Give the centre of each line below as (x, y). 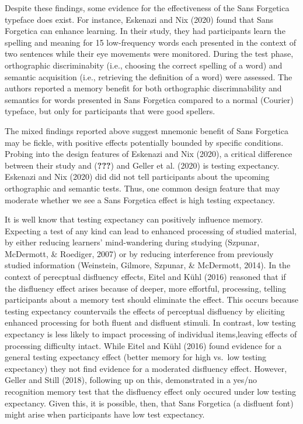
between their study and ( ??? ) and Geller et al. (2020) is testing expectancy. (142, 165)
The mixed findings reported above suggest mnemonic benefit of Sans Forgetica (147, 130)
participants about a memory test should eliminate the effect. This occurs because (151, 300)
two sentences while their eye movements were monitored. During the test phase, (149, 54)
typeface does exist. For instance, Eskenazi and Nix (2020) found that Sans (139, 19)
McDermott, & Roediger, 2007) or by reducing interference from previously (139, 253)
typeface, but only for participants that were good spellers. (110, 111)
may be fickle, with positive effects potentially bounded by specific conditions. (144, 142)
